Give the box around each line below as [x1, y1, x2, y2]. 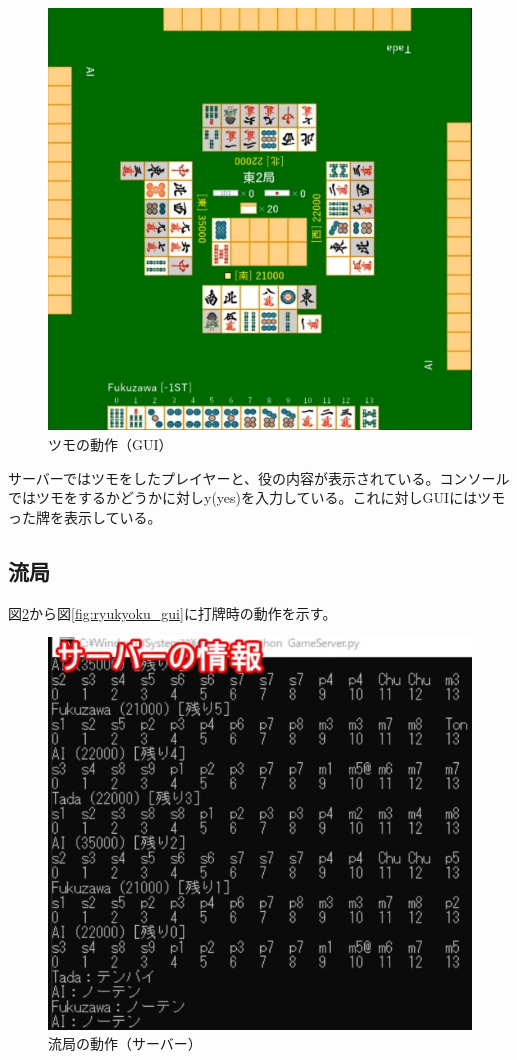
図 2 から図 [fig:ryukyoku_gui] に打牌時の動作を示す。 [8, 602, 337, 623]
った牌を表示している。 [8, 506, 162, 527]
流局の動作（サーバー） [48, 1033, 202, 1054]
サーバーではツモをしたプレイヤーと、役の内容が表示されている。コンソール [8, 467, 510, 488]
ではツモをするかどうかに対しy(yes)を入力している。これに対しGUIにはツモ [8, 487, 506, 508]
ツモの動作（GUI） [48, 433, 173, 454]
